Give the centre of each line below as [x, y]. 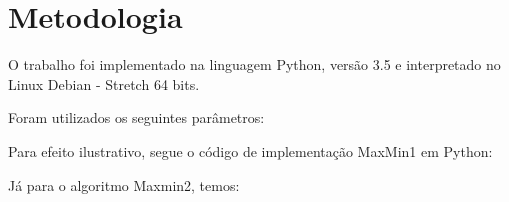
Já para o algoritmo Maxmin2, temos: [124, 184]
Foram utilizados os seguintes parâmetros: [136, 117]
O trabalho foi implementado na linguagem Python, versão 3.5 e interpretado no [254, 64]
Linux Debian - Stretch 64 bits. [104, 83]
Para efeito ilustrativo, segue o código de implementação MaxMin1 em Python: [250, 150]
